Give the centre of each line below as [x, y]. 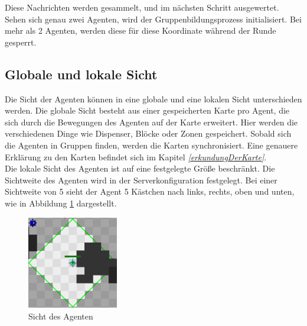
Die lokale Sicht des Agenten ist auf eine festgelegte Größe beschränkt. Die [140, 168]
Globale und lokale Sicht [81, 74]
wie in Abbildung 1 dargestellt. [61, 203]
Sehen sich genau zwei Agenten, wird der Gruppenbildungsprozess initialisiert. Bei [153, 19]
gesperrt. [21, 42]
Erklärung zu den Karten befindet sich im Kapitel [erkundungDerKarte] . [136, 156]
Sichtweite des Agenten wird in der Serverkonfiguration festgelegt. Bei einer [141, 180]
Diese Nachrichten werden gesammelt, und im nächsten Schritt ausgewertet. [142, 7]
